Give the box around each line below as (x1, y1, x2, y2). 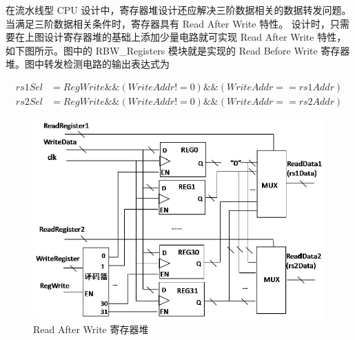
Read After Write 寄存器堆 (33, 321, 149, 336)
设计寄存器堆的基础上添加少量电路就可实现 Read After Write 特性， (43, 30, 347, 44)
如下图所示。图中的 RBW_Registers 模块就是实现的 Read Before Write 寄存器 (6, 43, 350, 57)
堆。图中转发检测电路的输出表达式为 (6, 57, 170, 71)
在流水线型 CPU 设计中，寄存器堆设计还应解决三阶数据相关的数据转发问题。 (6, 3, 352, 17)
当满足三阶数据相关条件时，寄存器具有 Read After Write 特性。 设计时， (6, 16, 330, 30)
